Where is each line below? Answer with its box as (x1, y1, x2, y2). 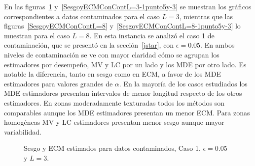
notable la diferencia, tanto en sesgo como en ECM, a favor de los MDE (4, 69, 221, 79)
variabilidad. (4, 126, 41, 137)
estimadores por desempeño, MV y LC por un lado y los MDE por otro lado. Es (4, 59, 247, 69)
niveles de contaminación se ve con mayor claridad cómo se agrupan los (4, 49, 219, 59)
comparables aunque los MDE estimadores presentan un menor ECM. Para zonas (4, 107, 250, 117)
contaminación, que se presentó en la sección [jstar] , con (4, 40, 174, 50)
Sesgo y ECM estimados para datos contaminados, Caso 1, (24, 143, 201, 153)
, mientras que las (179, 11, 233, 21)
